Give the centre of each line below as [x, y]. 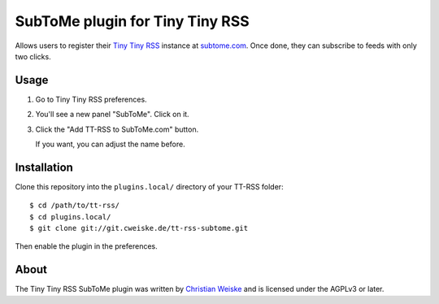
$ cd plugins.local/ [70, 217]
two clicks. [33, 56]
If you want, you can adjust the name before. [111, 144]
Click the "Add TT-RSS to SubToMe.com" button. [117, 129]
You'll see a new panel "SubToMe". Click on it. [113, 115]
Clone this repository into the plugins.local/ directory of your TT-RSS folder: [149, 186]
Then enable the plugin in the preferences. [86, 246]
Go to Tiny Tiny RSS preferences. [91, 99]
